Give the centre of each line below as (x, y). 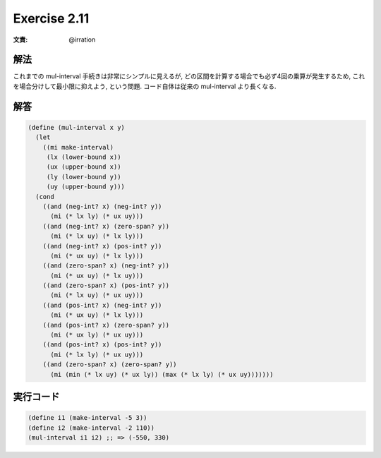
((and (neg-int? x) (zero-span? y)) (106, 226)
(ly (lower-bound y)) (84, 177)
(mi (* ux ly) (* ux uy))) (97, 335)
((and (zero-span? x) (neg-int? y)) (106, 266)
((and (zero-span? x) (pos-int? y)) (106, 285)
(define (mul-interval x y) (76, 127)
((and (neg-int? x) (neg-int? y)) (102, 206)
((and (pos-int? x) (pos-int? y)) (102, 345)
